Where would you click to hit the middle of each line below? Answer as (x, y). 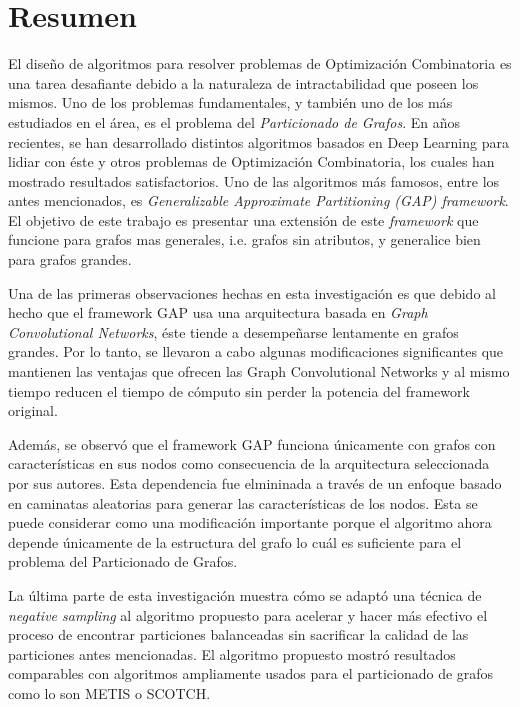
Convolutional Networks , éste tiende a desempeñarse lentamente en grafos (233, 331)
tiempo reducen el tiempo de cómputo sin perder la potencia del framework (239, 390)
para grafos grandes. (70, 259)
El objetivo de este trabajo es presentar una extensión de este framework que (243, 219)
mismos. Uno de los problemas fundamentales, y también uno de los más (230, 102)
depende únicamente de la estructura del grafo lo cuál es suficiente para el (235, 541)
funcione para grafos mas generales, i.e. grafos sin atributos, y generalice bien (244, 239)
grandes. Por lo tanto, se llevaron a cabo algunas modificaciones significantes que (256, 351)
